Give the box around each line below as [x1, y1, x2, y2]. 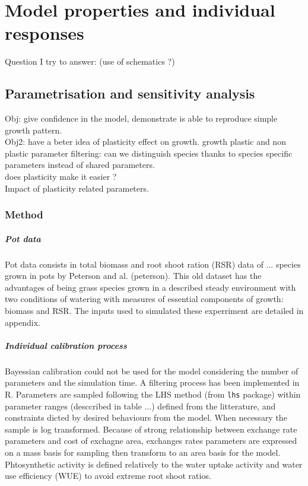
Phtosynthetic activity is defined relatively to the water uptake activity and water [5, 458, 303, 470]
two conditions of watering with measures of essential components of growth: [5, 293, 284, 305]
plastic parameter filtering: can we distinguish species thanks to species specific [5, 147, 293, 159]
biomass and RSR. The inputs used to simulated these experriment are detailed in [5, 304, 304, 317]
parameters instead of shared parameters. [5, 158, 155, 171]
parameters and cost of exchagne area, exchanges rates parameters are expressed [5, 434, 297, 447]
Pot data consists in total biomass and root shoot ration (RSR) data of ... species [5, 258, 301, 270]
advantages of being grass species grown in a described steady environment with [5, 281, 296, 293]
